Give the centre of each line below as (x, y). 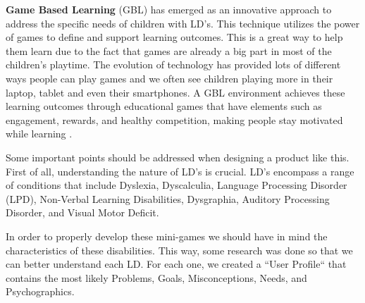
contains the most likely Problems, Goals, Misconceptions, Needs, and (156, 277)
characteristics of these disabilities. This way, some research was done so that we (179, 250)
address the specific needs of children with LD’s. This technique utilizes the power (183, 23)
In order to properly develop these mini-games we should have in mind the (167, 236)
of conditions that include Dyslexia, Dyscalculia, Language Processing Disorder (177, 185)
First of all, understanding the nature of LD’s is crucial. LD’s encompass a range (180, 171)
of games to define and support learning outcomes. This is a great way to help (174, 37)
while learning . (39, 134)
